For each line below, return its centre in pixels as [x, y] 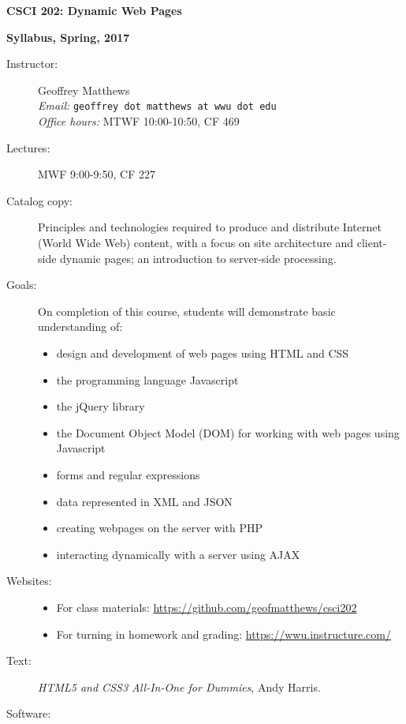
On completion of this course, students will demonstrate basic [187, 311]
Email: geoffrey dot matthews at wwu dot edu [157, 105]
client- [372, 242]
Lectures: [28, 147]
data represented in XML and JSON [144, 501]
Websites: [29, 581]
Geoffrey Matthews [84, 90]
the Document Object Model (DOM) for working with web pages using [228, 432]
